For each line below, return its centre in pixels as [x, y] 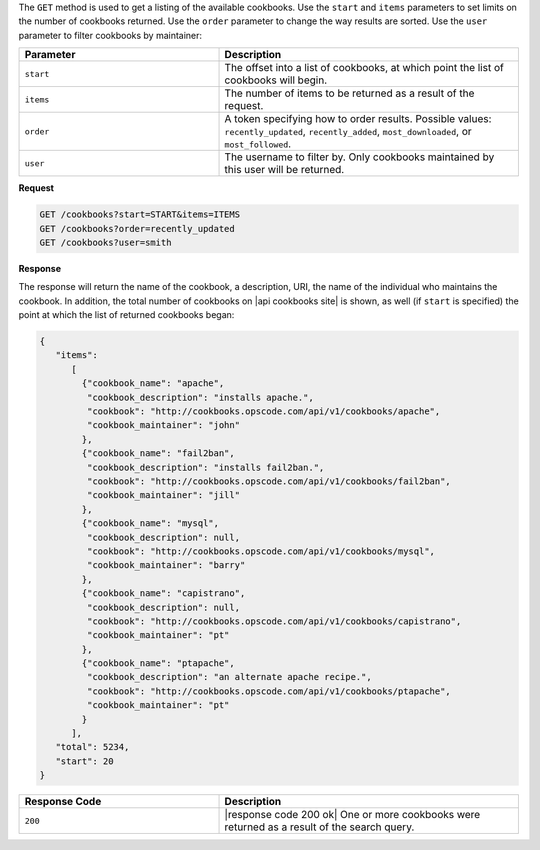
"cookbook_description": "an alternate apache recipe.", [229, 677]
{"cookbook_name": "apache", [153, 383]
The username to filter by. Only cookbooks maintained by [359, 157]
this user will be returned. [284, 170]
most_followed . [258, 144]
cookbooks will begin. [276, 80]
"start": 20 [84, 761]
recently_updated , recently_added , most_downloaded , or [348, 132]
